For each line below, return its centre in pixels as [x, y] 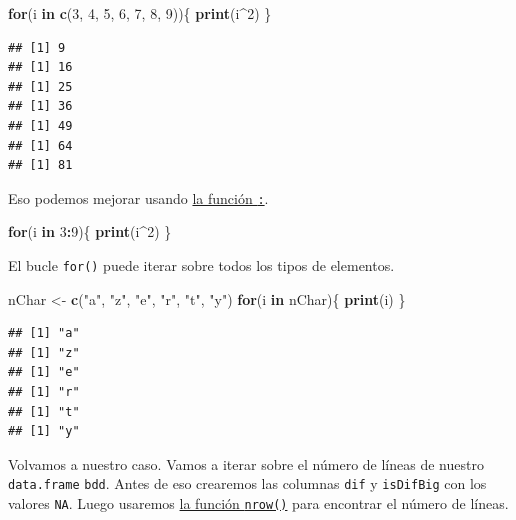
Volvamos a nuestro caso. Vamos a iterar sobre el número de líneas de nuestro [246, 463]
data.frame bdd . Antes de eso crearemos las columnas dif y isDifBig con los [247, 483]
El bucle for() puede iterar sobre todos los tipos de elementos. [201, 265]
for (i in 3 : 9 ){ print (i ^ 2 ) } [90, 231]
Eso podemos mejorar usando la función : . [138, 197]
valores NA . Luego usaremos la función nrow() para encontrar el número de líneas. [258, 503]
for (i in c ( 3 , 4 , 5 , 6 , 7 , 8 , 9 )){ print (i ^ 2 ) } [140, 13]
